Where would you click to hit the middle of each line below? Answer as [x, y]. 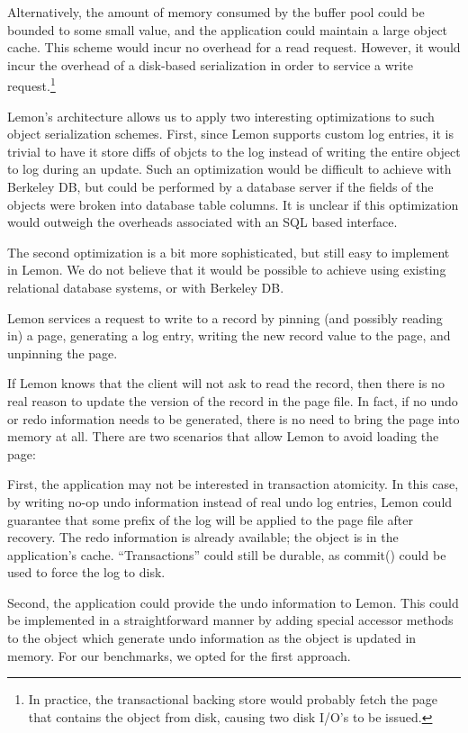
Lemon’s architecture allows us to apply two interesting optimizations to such [221, 116]
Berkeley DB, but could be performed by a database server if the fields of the [220, 186]
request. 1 [31, 85]
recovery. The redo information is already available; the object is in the [203, 537]
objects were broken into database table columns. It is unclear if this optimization [233, 204]
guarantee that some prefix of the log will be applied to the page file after [210, 519]
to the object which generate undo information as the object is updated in [212, 638]
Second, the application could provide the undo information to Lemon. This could [233, 602]
